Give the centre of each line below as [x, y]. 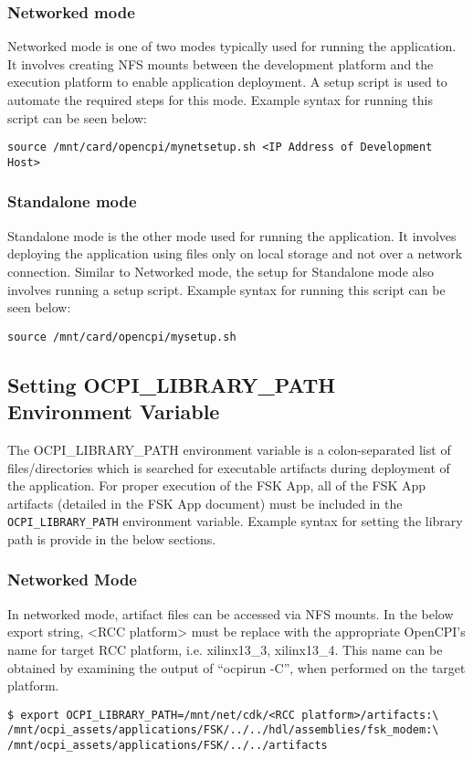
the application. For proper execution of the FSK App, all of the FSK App [217, 485]
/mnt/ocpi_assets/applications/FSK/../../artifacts [168, 746]
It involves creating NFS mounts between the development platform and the [221, 63]
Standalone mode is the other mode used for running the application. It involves [232, 235]
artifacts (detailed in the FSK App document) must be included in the [205, 503]
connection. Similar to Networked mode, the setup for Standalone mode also [221, 271]
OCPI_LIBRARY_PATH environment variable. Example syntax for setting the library [235, 521]
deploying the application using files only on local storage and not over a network [235, 253]
